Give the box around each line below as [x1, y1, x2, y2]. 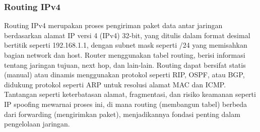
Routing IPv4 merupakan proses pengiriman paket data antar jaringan [4, 20, 223, 31]
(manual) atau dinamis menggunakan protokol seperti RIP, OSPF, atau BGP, [4, 69, 245, 80]
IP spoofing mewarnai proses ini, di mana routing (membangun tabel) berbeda [4, 98, 247, 109]
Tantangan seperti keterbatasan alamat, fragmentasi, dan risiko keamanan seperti [4, 89, 256, 99]
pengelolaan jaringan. [4, 118, 70, 129]
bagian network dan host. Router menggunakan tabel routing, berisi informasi [4, 50, 245, 60]
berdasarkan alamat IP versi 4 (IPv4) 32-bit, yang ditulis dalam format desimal [4, 30, 250, 40]
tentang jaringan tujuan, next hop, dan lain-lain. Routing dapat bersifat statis [4, 59, 246, 70]
